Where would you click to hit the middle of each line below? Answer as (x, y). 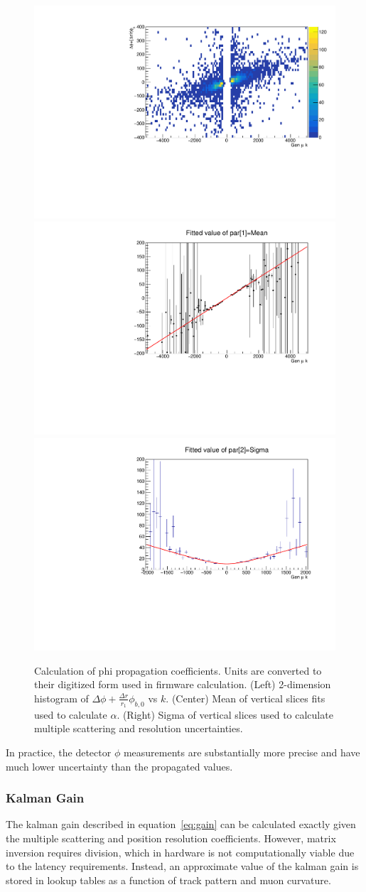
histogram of (61, 698)
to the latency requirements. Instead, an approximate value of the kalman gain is (182, 866)
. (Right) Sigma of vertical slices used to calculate (225, 714)
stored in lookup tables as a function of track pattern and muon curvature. (168, 880)
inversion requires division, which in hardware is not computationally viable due (180, 852)
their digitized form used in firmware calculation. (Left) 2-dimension (183, 684)
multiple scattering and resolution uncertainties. (139, 728)
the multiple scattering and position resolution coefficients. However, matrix (171, 838)
